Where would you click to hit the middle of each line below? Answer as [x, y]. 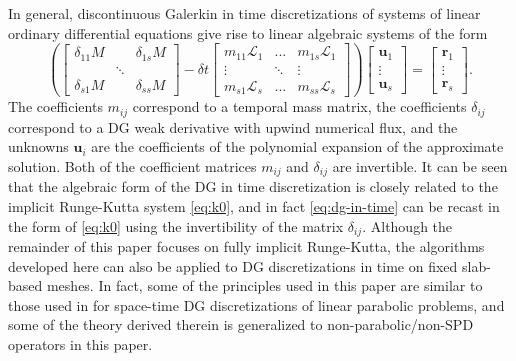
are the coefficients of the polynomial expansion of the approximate [297, 146]
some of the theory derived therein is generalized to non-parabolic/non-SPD [241, 324]
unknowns [38, 146]
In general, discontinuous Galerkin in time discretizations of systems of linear [244, 13]
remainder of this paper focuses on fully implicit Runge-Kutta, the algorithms [246, 245]
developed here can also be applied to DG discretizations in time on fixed [233, 265]
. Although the [407, 225]
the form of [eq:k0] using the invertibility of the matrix [176, 225]
